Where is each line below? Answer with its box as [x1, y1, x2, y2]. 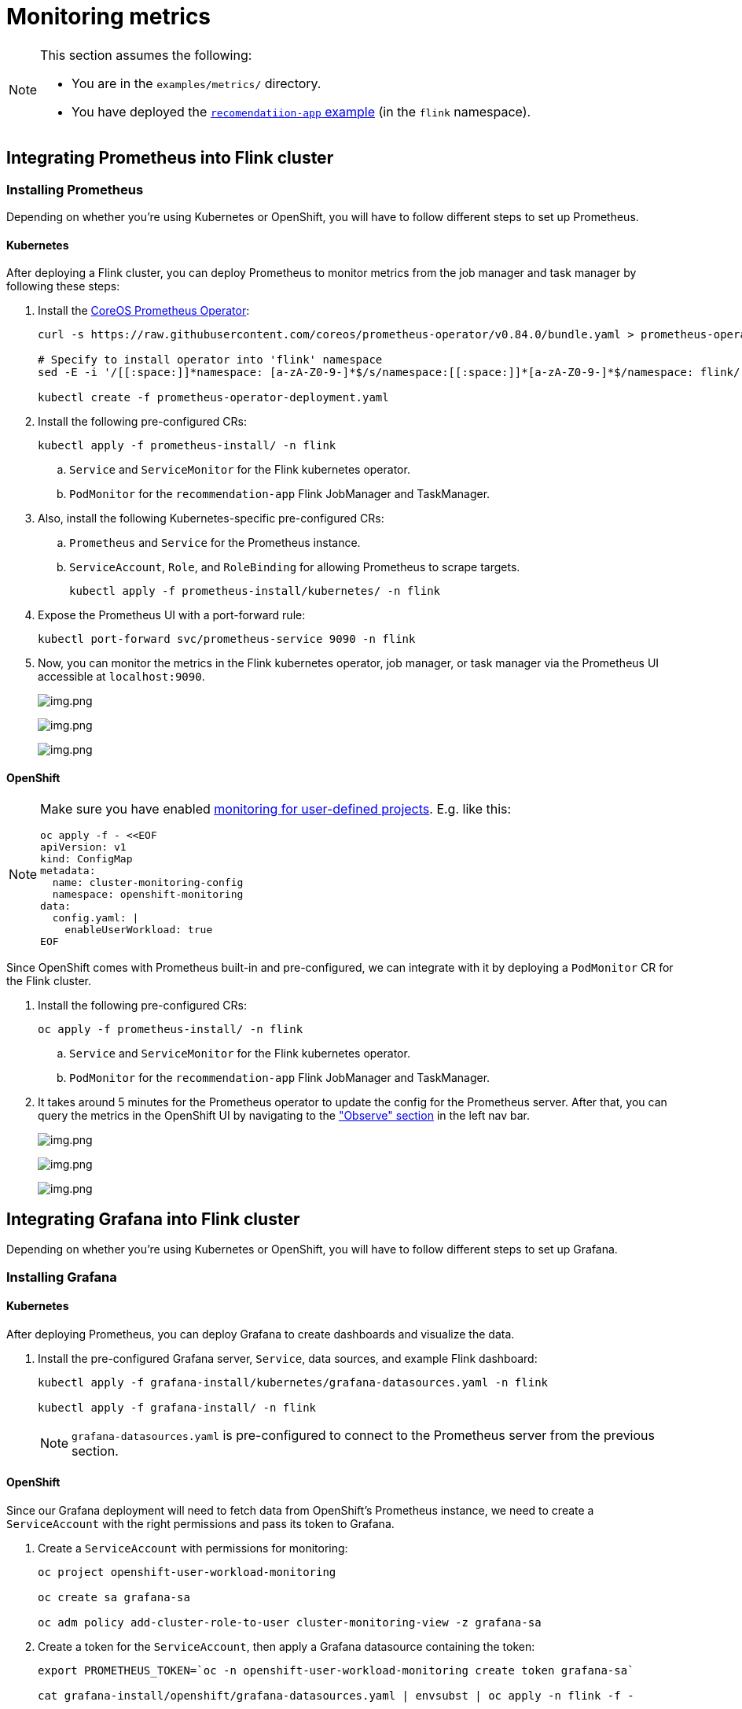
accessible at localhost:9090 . [38, 670, 205, 684]
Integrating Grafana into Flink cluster [6, 1209, 300, 1229]
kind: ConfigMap [40, 853, 133, 866]
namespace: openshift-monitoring [52, 888, 244, 901]
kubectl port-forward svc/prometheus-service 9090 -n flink [38, 633, 416, 646]
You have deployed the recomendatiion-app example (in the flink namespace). [72, 103, 531, 120]
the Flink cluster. [6, 974, 91, 988]
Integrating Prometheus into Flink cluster [6, 148, 334, 168]
